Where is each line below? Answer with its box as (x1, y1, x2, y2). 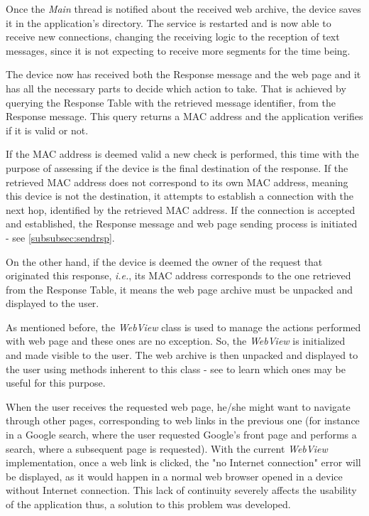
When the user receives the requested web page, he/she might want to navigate (6, 399, 351, 414)
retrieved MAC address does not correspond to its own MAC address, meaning (6, 174, 348, 189)
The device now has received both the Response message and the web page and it (6, 67, 361, 82)
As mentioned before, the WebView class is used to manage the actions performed (6, 319, 361, 334)
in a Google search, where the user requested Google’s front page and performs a (6, 427, 357, 442)
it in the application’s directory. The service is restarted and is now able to (6, 15, 331, 30)
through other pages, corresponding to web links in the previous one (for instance (6, 413, 360, 428)
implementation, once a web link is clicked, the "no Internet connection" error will (6, 455, 361, 470)
